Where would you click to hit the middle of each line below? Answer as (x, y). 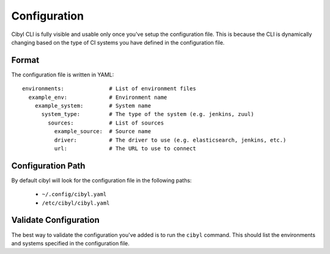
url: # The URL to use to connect (125, 148)
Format (25, 60)
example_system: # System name (93, 106)
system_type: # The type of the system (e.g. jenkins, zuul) (148, 114)
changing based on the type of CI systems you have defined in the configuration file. (118, 42)
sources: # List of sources (106, 123)
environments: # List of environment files (109, 89)
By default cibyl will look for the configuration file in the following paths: (101, 180)
